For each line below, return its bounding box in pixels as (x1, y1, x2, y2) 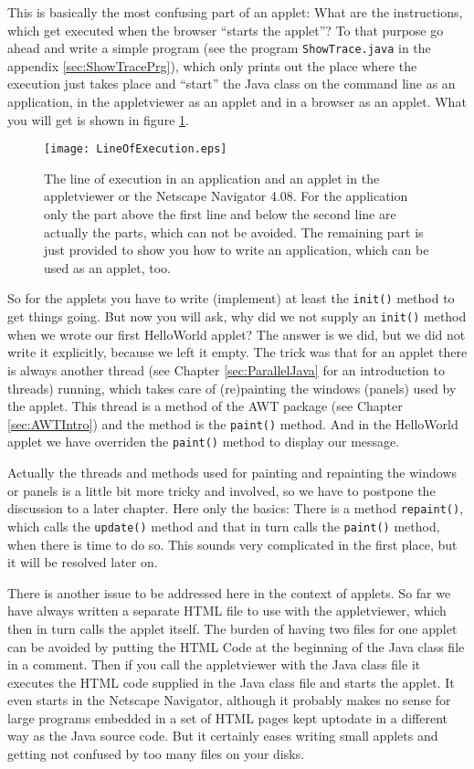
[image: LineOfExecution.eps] (44, 142, 227, 156)
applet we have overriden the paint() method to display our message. (7, 432, 400, 451)
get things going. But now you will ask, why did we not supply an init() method (7, 307, 467, 326)
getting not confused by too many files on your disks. (7, 744, 305, 764)
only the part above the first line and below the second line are (44, 205, 396, 224)
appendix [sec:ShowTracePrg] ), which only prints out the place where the (7, 56, 417, 75)
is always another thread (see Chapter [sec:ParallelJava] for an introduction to (7, 360, 445, 379)
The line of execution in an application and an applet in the (44, 168, 380, 187)
